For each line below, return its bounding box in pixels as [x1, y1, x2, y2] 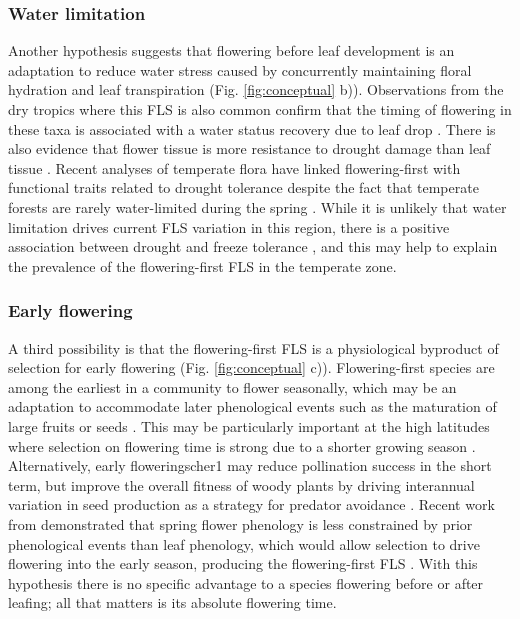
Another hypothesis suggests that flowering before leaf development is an [8, 40, 455, 61]
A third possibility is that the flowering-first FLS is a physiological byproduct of [8, 337, 499, 358]
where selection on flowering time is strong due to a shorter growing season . [8, 435, 476, 456]
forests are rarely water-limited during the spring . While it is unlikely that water [8, 196, 507, 217]
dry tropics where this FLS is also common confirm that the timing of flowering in [8, 99, 512, 119]
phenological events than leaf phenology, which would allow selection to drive [8, 533, 480, 554]
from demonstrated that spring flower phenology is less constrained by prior [8, 513, 473, 534]
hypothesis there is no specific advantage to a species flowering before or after [8, 572, 484, 593]
